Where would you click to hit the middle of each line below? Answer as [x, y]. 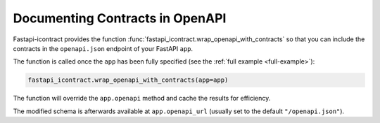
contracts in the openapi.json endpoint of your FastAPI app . [103, 48]
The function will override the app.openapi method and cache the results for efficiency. [142, 99]
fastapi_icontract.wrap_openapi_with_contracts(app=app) [128, 80]
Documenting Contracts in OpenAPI [120, 18]
